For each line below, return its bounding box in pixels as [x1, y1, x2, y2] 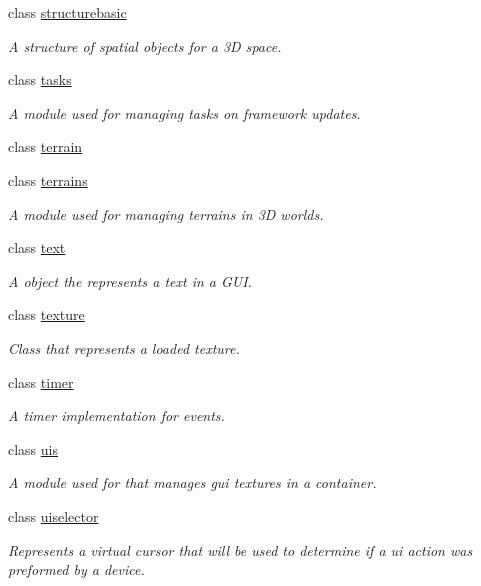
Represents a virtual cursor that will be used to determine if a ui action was [8, 539, 473, 560]
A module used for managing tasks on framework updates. [8, 102, 361, 123]
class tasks [8, 69, 72, 90]
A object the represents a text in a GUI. [8, 270, 252, 291]
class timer [8, 371, 74, 392]
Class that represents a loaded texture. [8, 337, 240, 358]
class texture [8, 304, 85, 325]
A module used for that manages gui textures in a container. [8, 472, 377, 493]
